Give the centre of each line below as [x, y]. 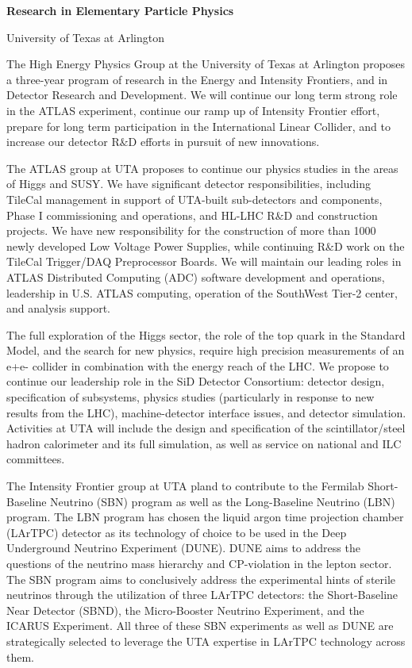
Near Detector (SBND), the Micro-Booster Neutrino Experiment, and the [185, 610]
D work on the [369, 246]
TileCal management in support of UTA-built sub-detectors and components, [194, 199]
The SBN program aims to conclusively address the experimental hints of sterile [201, 579]
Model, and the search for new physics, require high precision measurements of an [206, 350]
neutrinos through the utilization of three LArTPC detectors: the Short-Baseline [202, 595]
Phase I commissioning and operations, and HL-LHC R [141, 215]
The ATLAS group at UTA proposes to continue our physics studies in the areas [202, 168]
